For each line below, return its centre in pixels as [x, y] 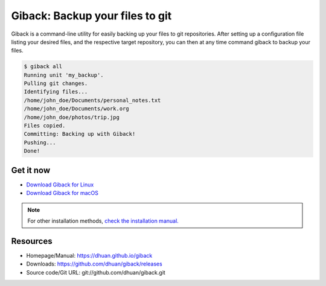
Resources [32, 241]
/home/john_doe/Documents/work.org [76, 109]
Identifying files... [56, 92]
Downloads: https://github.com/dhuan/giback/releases [94, 264]
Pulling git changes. [56, 84]
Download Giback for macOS [62, 193]
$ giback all [43, 67]
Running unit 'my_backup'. [64, 75]
